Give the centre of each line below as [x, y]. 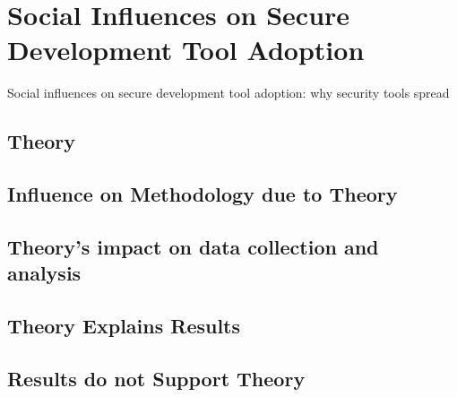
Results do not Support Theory [156, 378]
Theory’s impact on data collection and [193, 246]
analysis [44, 273]
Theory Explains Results [124, 326]
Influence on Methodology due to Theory [203, 194]
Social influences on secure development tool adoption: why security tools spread [228, 93]
